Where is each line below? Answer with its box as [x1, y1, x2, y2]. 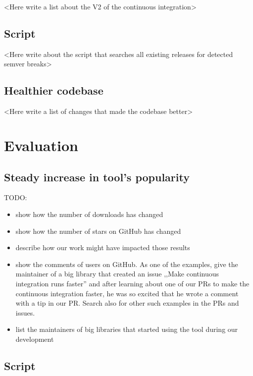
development [15, 333, 54, 344]
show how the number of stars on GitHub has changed [15, 225, 181, 236]
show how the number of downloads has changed [15, 209, 163, 219]
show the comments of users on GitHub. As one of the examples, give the [15, 259, 238, 269]
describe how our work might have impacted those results [15, 242, 190, 253]
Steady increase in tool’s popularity [4, 169, 190, 184]
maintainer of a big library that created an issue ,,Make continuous [15, 269, 219, 279]
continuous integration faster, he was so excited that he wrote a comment [15, 288, 239, 298]
